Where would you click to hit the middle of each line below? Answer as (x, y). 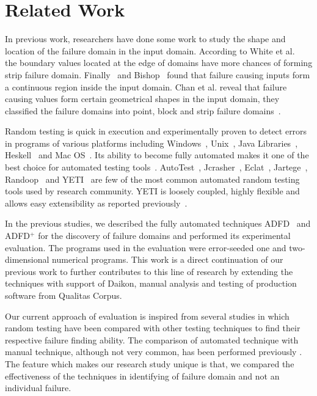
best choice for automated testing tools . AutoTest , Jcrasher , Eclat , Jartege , (156, 167)
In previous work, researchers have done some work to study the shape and (145, 39)
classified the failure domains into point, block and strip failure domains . (143, 110)
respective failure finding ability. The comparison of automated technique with (152, 339)
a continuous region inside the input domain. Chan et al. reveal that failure (146, 86)
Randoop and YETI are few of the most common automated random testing (152, 179)
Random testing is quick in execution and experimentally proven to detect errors (156, 131)
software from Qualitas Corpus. (64, 295)
